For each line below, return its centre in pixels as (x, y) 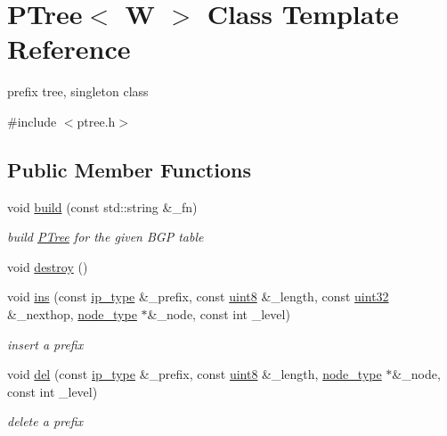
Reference (69, 49)
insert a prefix (45, 344)
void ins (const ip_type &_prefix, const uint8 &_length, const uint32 (198, 296)
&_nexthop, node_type (72, 314)
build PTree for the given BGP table (106, 237)
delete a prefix (45, 421)
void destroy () (48, 266)
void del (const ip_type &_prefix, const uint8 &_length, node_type (195, 374)
